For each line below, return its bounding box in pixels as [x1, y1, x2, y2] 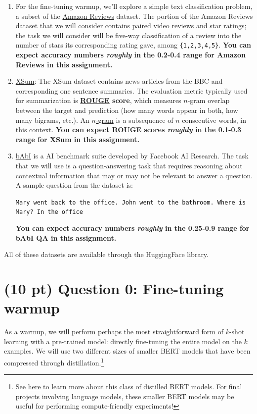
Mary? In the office [15, 208, 83, 216]
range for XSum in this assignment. [15, 134, 139, 144]
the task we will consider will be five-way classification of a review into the [15, 30, 242, 40]
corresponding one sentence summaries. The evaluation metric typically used [15, 85, 248, 96]
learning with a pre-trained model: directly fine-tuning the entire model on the [4, 336, 242, 346]
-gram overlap [187, 95, 230, 105]
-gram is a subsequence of [95, 114, 173, 125]
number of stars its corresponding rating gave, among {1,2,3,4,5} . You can [15, 40, 252, 50]
